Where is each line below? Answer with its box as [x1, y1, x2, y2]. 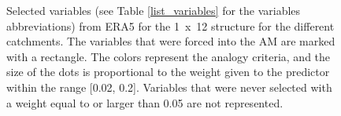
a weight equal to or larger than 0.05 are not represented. [6, 94, 284, 111]
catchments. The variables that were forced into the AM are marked [6, 33, 335, 49]
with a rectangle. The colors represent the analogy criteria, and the [6, 48, 331, 64]
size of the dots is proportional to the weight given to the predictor [6, 63, 330, 80]
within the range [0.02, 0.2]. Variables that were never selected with [6, 78, 332, 95]
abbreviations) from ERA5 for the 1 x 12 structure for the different [6, 17, 335, 34]
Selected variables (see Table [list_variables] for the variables [6, 2, 301, 18]
